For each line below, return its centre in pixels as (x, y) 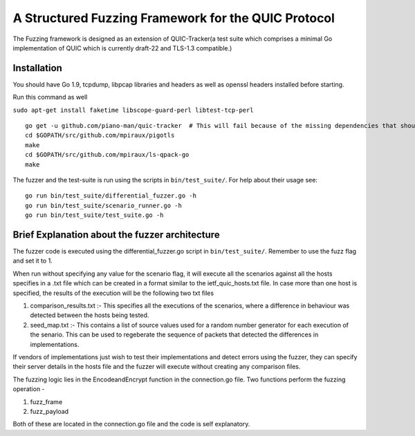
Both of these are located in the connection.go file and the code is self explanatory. (131, 424)
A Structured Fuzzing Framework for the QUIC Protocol (174, 18)
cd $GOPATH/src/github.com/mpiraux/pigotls (100, 135)
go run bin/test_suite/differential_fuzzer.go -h (111, 196)
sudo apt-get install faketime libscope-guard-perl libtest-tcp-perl (133, 110)
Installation (37, 68)
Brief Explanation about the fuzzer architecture (117, 235)
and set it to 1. (33, 261)
